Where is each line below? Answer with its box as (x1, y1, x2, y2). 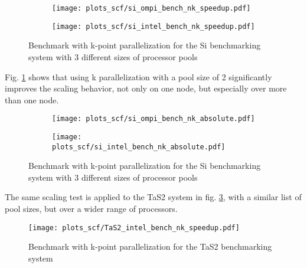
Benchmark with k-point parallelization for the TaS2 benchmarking (28, 240, 272, 253)
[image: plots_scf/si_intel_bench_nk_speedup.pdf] (52, 22, 255, 31)
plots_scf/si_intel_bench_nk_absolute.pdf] (52, 142, 226, 151)
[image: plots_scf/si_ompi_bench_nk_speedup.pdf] (52, 4, 251, 12)
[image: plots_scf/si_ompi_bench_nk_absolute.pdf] (52, 115, 255, 123)
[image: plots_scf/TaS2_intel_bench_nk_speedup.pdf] (28, 223, 240, 232)
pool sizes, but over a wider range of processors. (5, 202, 178, 215)
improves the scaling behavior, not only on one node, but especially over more (5, 82, 287, 94)
